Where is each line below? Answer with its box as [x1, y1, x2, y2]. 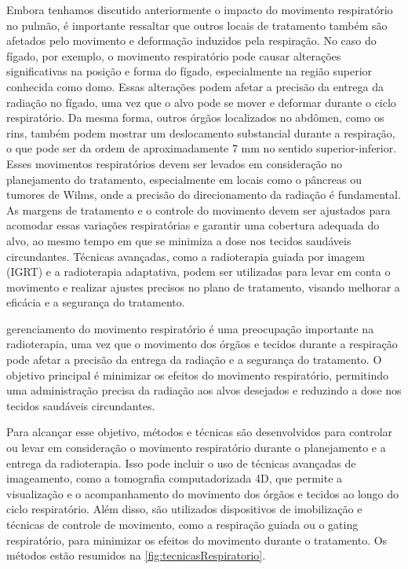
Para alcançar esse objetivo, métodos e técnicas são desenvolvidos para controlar [6, 424, 393, 440]
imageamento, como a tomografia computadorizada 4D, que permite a [6, 470, 343, 486]
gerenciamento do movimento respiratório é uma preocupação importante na [6, 320, 374, 336]
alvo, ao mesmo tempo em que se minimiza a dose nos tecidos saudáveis [6, 232, 352, 248]
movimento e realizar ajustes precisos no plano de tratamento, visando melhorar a [6, 278, 400, 295]
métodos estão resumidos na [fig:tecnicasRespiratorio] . [6, 547, 266, 563]
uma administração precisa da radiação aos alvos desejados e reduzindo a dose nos [6, 382, 402, 398]
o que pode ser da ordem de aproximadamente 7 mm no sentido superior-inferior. [6, 140, 397, 156]
